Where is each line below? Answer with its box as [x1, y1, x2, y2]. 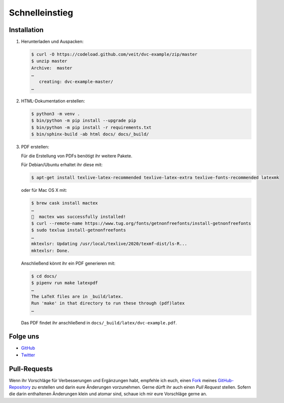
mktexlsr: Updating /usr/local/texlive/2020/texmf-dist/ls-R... [31, 241, 188, 247]
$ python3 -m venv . [31, 111, 80, 117]
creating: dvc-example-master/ [39, 79, 113, 84]
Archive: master [31, 65, 73, 70]
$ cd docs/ [31, 273, 57, 279]
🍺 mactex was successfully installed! [31, 214, 126, 219]
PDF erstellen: [21, 144, 49, 150]
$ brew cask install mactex [31, 200, 98, 206]
